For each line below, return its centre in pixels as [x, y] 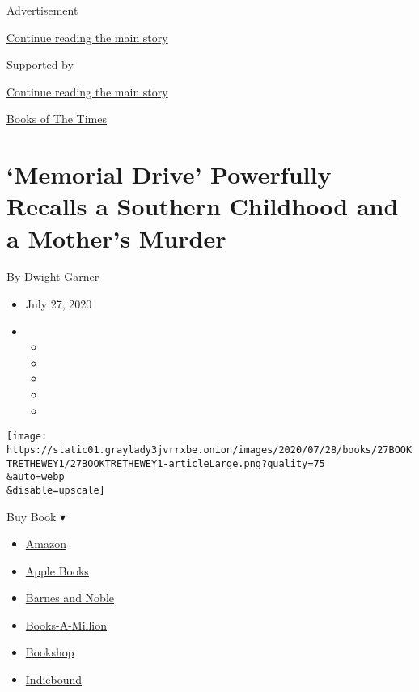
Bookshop [50, 652]
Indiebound [54, 679]
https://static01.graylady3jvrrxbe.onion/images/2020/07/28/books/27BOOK [209, 450]
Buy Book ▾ [36, 516]
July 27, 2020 [59, 304]
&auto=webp [36, 477]
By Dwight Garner [53, 276]
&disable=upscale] [56, 490]
